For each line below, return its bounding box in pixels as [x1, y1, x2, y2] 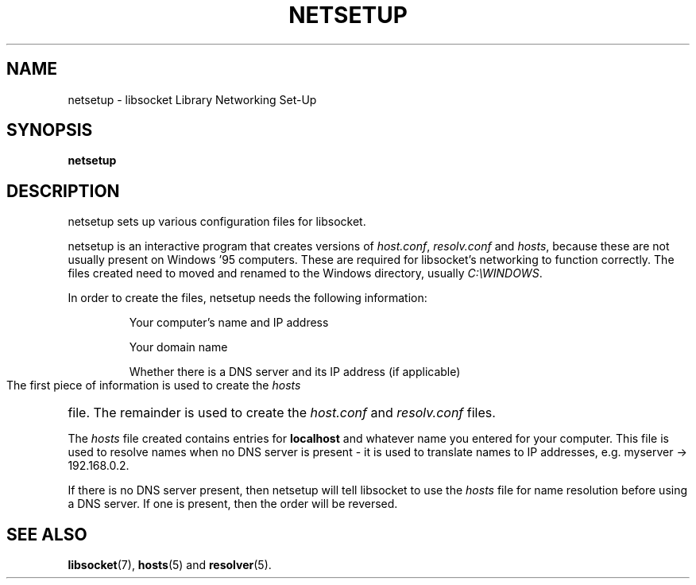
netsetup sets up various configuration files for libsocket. [68, 215, 366, 229]
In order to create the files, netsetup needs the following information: [68, 291, 427, 305]
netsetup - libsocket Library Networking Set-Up [68, 92, 317, 107]
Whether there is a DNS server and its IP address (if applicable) [129, 365, 461, 379]
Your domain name [129, 340, 228, 354]
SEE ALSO [6, 524, 87, 544]
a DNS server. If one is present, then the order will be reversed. [68, 497, 398, 511]
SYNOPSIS [6, 120, 93, 141]
